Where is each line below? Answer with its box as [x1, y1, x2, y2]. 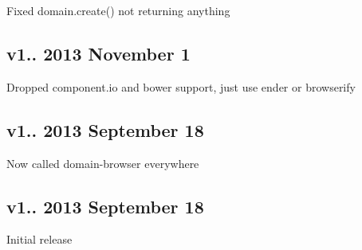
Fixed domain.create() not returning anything [6, 2, 230, 18]
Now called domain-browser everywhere [6, 154, 199, 171]
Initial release [6, 231, 73, 248]
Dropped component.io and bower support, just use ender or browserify [6, 78, 356, 95]
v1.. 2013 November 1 [6, 41, 191, 65]
